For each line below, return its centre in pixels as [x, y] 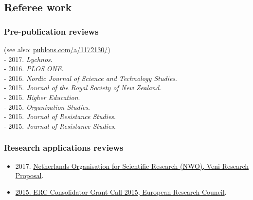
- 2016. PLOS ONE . [34, 69]
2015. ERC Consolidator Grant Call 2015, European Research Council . [121, 191]
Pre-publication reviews [51, 31]
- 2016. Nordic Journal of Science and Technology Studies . [90, 78]
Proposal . [29, 175]
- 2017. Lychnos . [28, 59]
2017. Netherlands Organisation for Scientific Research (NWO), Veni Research [132, 166]
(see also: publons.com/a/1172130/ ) [57, 49]
